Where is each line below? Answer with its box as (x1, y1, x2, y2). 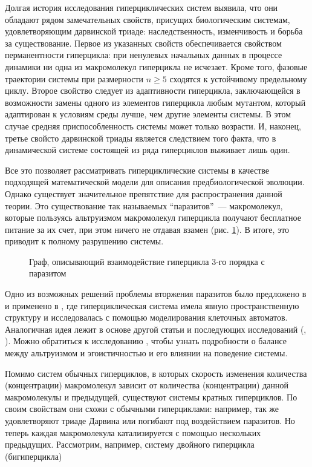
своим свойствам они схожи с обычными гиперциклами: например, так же (5, 402, 279, 415)
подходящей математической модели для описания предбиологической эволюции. (5, 175, 305, 188)
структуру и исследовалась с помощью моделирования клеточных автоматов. (5, 311, 288, 324)
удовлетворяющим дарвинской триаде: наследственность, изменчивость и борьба (5, 25, 303, 38)
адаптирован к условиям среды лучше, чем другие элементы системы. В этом (5, 108, 291, 120)
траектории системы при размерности (5, 72, 144, 85)
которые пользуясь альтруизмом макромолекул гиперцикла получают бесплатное (5, 211, 301, 224)
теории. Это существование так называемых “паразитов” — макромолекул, (5, 199, 283, 212)
